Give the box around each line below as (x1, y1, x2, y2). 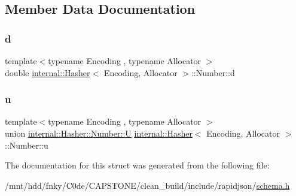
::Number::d (191, 66, 235, 79)
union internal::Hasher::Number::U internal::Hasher (5, 127, 193, 139)
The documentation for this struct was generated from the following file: (5, 159, 270, 171)
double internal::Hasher (5, 66, 90, 79)
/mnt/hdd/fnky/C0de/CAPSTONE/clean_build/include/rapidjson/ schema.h (5, 179, 290, 191)
